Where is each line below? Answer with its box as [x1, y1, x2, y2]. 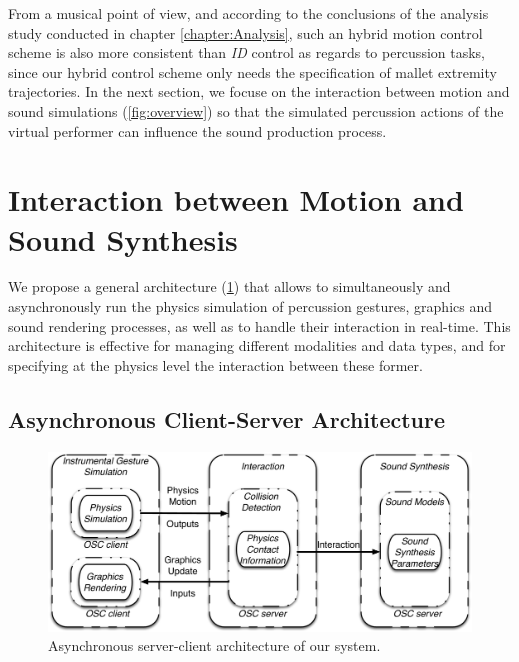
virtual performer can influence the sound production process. [8, 120, 387, 141]
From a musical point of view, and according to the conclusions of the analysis [8, 3, 489, 23]
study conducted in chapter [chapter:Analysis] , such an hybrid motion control [8, 22, 483, 43]
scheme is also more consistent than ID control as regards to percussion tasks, [8, 42, 486, 63]
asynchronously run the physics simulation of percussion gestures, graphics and [8, 296, 492, 317]
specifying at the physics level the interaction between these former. [8, 354, 423, 375]
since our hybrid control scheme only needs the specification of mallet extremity [8, 61, 497, 82]
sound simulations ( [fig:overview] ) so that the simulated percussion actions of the [8, 100, 504, 121]
